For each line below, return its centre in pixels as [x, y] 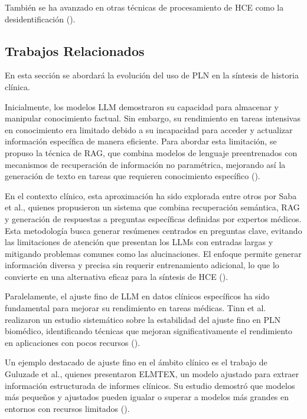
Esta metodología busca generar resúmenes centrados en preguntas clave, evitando [153, 230]
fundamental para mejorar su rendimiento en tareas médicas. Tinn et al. [135, 308]
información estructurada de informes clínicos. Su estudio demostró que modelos [150, 385]
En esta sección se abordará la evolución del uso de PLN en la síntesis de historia [152, 75]
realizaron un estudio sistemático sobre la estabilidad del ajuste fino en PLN [143, 319]
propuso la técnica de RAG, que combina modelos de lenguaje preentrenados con [151, 152]
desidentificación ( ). [40, 19]
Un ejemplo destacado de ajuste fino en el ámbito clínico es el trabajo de [136, 362]
